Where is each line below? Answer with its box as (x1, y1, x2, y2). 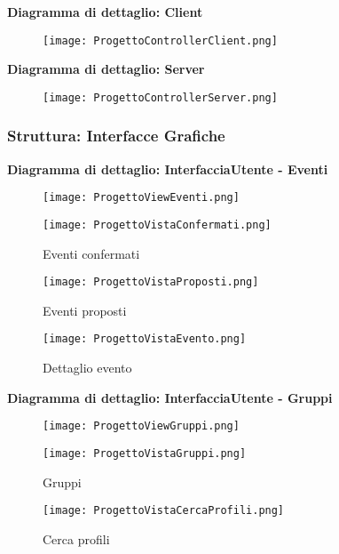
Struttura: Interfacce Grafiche (7, 124, 225, 147)
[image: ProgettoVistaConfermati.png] (43, 218, 272, 231)
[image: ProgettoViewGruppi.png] (43, 420, 240, 433)
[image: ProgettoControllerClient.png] (43, 34, 278, 47)
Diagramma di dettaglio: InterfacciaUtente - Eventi (7, 159, 328, 178)
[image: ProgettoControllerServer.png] (43, 91, 278, 104)
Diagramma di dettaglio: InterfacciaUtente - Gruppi (7, 388, 333, 406)
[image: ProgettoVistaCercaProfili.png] (43, 504, 285, 518)
